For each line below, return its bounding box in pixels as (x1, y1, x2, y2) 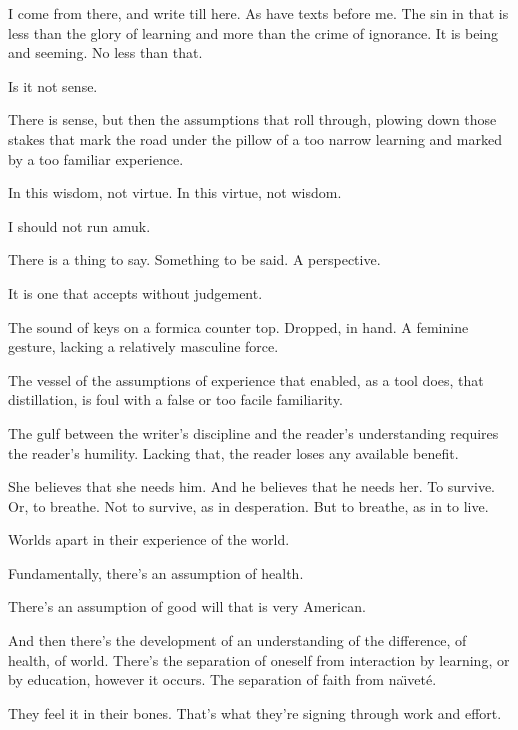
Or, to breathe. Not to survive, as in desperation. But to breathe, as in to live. (8, 495, 489, 516)
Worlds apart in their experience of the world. (8, 529, 290, 550)
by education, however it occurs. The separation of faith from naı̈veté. (8, 669, 437, 690)
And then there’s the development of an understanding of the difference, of (8, 630, 467, 651)
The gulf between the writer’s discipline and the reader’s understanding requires (8, 422, 499, 443)
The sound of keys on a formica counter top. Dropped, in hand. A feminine (8, 316, 469, 337)
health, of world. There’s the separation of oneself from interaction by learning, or (8, 649, 510, 670)
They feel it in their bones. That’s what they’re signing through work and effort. (8, 702, 502, 723)
